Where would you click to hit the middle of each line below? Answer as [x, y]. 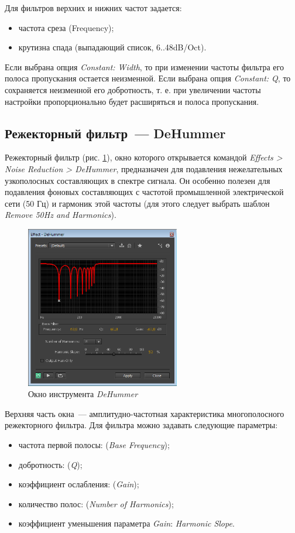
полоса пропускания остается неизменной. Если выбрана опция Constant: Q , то [148, 78]
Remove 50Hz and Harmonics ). [61, 215]
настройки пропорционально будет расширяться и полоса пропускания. [132, 101]
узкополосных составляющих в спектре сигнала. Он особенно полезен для [138, 180]
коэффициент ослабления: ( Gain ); [79, 484]
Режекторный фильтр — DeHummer [115, 133]
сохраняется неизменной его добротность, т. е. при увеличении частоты [133, 89]
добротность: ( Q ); [50, 464]
